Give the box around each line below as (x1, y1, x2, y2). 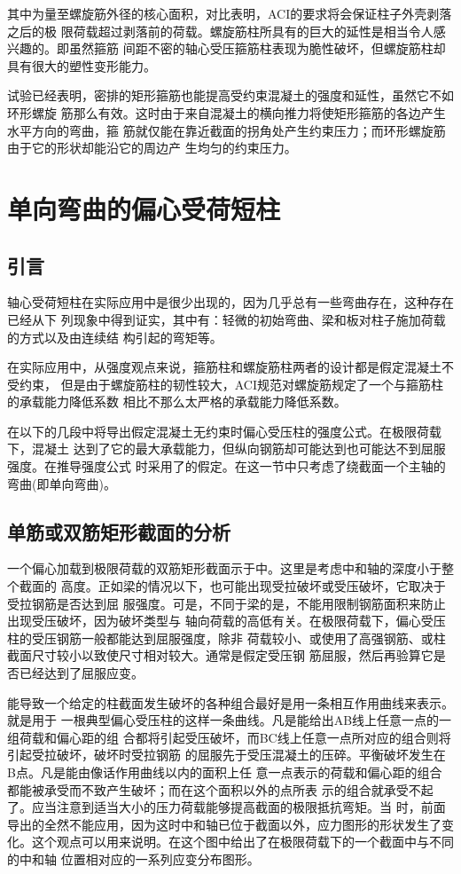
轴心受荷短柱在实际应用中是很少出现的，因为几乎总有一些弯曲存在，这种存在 (7, 293, 454, 311)
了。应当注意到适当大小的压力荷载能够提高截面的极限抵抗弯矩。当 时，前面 (7, 798, 446, 816)
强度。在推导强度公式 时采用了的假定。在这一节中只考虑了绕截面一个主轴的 (7, 457, 446, 476)
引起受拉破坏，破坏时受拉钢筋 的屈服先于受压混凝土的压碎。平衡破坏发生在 (7, 745, 446, 764)
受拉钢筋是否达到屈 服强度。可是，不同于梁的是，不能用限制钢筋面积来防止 (7, 594, 446, 612)
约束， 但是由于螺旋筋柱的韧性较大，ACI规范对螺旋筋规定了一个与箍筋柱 (19, 374, 443, 393)
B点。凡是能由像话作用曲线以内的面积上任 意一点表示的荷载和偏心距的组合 (7, 763, 442, 781)
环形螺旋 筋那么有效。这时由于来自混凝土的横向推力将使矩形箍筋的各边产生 (7, 103, 446, 122)
